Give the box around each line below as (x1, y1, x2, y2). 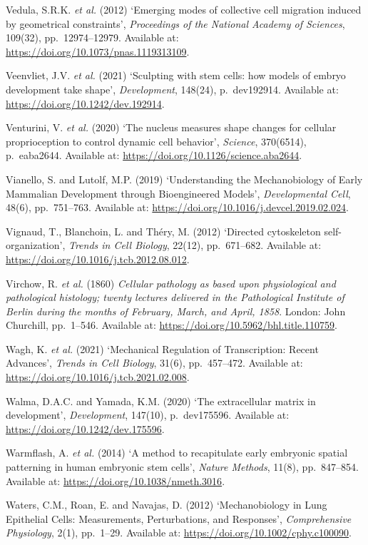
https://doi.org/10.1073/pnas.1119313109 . (6, 44, 190, 58)
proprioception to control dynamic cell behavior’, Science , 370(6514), (6, 133, 307, 148)
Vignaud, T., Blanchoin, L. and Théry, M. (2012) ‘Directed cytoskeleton (6, 223, 321, 238)
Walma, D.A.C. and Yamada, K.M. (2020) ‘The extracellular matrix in (6, 393, 316, 408)
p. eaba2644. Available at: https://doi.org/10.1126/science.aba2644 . (6, 148, 302, 163)
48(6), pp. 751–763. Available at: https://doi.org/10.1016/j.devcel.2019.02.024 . (6, 200, 349, 215)
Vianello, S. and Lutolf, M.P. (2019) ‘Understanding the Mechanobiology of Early (6, 171, 363, 186)
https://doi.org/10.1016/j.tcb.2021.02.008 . (6, 370, 190, 384)
